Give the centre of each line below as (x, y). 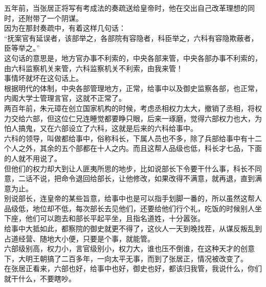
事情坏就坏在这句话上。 (43, 78)
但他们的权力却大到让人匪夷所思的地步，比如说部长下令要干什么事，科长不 (129, 168)
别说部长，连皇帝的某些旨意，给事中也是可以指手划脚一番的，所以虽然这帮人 (133, 198)
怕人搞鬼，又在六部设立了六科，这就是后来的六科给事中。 (101, 128)
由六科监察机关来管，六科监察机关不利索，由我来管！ (94, 68)
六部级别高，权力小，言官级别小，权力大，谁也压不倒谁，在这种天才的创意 (129, 248)
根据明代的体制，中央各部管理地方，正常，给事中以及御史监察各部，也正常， (133, 88)
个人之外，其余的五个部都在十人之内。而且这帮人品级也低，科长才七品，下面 (133, 148)
